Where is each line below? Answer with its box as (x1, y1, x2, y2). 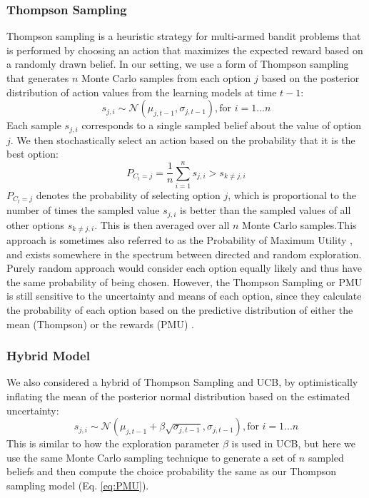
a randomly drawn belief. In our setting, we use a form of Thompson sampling (6, 56, 349, 71)
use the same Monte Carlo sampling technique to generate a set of (6, 449, 296, 464)
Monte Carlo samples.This (242, 217, 357, 232)
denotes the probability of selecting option (36, 187, 221, 202)
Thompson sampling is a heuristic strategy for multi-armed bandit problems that (6, 29, 361, 44)
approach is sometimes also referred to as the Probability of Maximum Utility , (6, 232, 353, 247)
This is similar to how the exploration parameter (6, 436, 220, 451)
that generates (6, 71, 69, 85)
